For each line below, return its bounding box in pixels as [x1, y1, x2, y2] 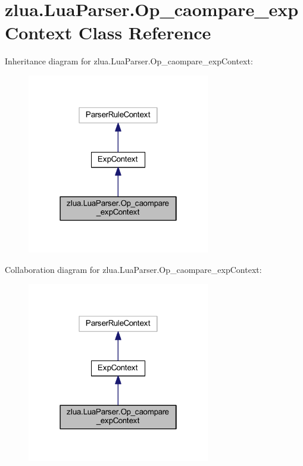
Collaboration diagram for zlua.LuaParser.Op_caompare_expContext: [5, 263, 262, 275]
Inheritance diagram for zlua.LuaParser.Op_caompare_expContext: [5, 55, 253, 67]
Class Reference [78, 20, 211, 45]
